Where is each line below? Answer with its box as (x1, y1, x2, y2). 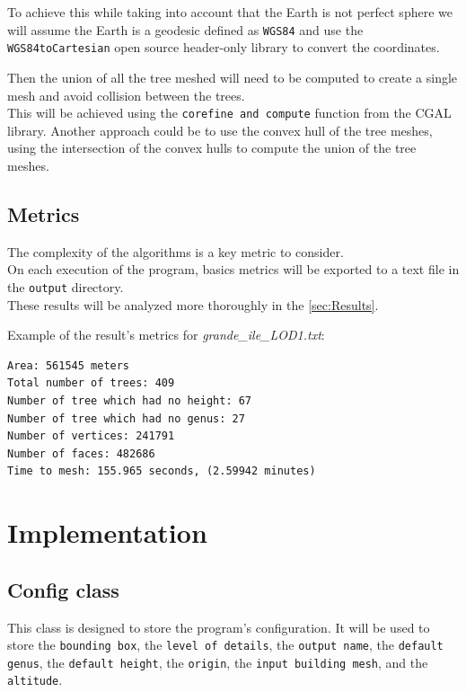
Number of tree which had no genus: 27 (7, 412, 245, 425)
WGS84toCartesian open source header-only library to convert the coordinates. (7, 38, 440, 57)
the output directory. (7, 277, 124, 296)
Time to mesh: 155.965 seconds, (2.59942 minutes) (7, 465, 316, 478)
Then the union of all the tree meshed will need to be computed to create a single (7, 67, 458, 86)
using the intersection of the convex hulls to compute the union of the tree (7, 138, 417, 157)
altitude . (7, 670, 63, 689)
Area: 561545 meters (7, 359, 130, 372)
